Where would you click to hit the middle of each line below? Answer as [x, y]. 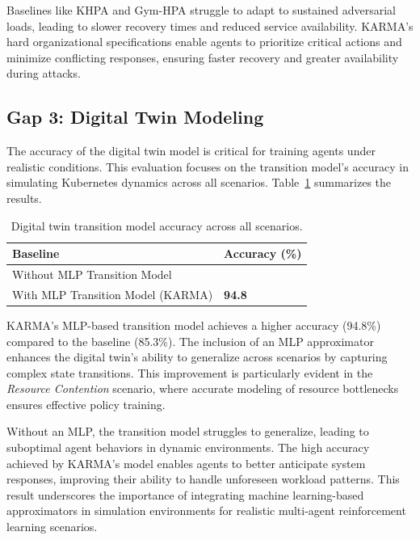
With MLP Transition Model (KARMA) [113, 294]
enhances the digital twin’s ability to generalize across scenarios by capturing [197, 357]
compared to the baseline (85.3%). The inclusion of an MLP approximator [190, 341]
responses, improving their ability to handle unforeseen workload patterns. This [203, 479]
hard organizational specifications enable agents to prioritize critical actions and [204, 42]
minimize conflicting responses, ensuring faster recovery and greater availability [203, 57]
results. [24, 198]
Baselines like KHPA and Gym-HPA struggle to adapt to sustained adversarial [201, 10]
